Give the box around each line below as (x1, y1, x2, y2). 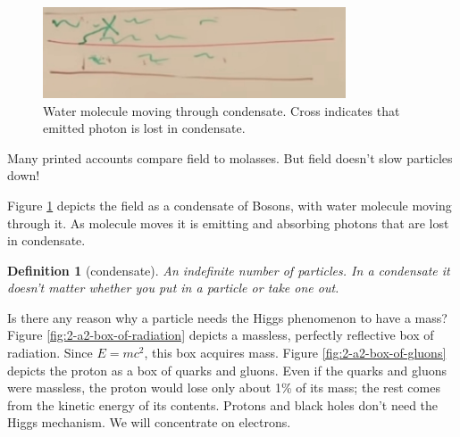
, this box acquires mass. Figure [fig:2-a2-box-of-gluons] (144, 343, 447, 362)
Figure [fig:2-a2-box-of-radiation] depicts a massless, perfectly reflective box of (7, 326, 434, 344)
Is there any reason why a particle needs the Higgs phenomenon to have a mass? (7, 308, 447, 326)
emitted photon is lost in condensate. (43, 119, 246, 137)
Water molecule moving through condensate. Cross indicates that (43, 101, 400, 120)
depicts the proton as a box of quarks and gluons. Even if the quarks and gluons (7, 360, 447, 379)
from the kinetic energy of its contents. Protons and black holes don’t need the (7, 395, 439, 414)
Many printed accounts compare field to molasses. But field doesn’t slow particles (7, 148, 453, 167)
